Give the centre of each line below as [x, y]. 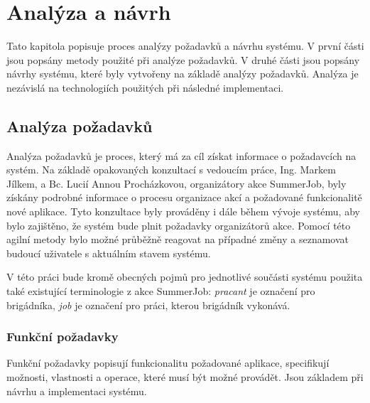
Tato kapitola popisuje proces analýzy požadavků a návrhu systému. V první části [185, 46]
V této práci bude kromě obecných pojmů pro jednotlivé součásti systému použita [185, 277]
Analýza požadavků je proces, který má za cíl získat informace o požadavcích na [181, 155]
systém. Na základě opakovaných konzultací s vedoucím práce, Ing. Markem [171, 170]
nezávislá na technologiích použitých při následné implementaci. [145, 87]
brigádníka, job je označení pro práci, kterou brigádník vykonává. [148, 305]
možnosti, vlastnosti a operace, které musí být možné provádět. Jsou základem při [185, 377]
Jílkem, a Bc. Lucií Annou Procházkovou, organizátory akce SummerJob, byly [176, 183]
